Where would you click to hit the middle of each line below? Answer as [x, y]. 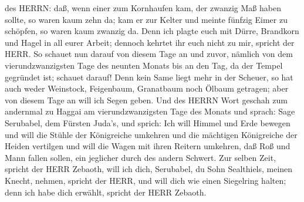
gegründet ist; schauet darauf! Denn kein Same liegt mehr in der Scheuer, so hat [149, 77]
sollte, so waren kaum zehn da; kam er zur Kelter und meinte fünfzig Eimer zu [146, 19]
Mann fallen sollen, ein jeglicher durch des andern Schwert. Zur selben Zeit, [141, 157]
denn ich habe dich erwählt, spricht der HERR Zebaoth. [106, 192]
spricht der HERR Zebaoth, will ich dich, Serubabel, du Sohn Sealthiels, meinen [149, 169]
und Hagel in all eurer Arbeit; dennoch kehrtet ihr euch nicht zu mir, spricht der [150, 42]
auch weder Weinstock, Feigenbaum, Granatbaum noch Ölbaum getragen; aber [147, 88]
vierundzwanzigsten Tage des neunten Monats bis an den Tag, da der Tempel [144, 65]
